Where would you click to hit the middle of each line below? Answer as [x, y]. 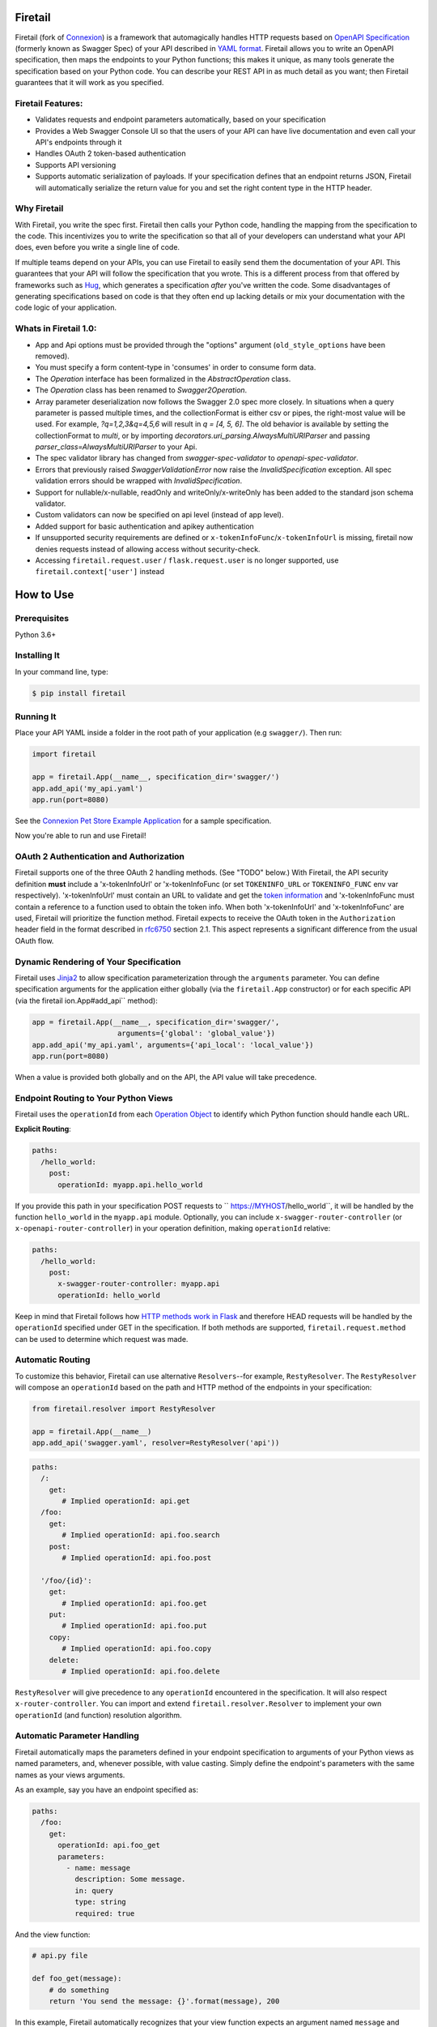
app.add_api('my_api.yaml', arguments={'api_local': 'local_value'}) [173, 1045]
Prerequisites [42, 619]
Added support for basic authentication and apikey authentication [144, 526]
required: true [104, 1913]
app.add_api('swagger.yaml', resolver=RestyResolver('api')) [156, 1443]
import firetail [64, 754]
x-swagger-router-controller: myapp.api [139, 1284]
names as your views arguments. [70, 1775]
